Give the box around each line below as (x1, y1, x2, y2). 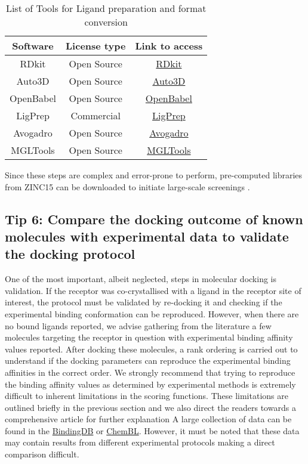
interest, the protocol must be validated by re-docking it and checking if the (5, 296, 282, 308)
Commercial (70, 109, 121, 122)
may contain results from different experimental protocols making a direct (5, 436, 275, 448)
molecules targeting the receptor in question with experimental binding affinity (5, 331, 293, 344)
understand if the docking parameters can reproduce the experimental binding (5, 354, 291, 367)
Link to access (135, 39, 203, 52)
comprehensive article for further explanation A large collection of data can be (5, 413, 292, 425)
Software (12, 39, 54, 52)
